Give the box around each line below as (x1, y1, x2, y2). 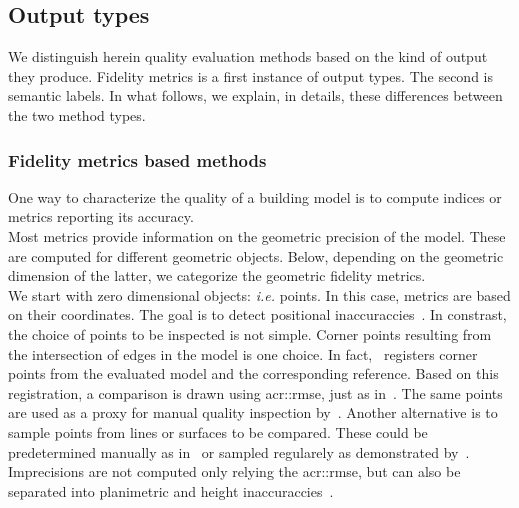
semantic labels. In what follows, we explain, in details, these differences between (8, 85, 503, 106)
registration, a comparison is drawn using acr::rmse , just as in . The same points (8, 382, 503, 403)
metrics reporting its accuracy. (8, 206, 194, 227)
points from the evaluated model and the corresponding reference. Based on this (8, 363, 499, 384)
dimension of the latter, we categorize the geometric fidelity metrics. (8, 265, 426, 286)
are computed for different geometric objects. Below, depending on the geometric (8, 245, 504, 266)
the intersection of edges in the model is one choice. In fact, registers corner (8, 343, 478, 364)
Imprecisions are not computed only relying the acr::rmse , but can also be (8, 461, 461, 482)
